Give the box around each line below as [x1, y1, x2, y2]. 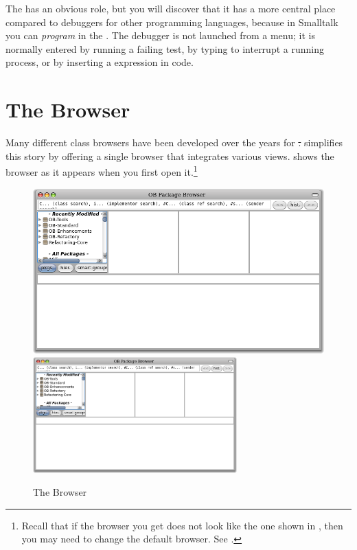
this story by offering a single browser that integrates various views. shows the [5, 148, 334, 163]
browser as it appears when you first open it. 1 [5, 163, 198, 179]
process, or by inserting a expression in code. [5, 55, 194, 69]
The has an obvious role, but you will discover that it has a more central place [5, 1, 336, 15]
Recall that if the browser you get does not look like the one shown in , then [21, 518, 343, 532]
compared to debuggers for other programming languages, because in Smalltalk [5, 14, 338, 29]
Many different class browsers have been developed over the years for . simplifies [5, 135, 343, 150]
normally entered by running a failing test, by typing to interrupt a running [5, 41, 324, 56]
